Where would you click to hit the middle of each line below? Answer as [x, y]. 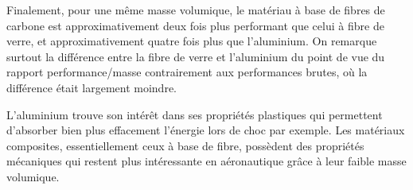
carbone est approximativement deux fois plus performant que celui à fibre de [195, 25]
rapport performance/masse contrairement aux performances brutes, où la [187, 72]
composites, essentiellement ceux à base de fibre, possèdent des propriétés [185, 145]
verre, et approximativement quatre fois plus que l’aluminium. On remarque [192, 41]
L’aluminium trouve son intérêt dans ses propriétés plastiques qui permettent [195, 114]
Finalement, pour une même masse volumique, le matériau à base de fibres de [196, 10]
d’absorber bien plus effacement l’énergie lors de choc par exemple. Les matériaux [206, 130]
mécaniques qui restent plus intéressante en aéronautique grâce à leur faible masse [206, 161]
